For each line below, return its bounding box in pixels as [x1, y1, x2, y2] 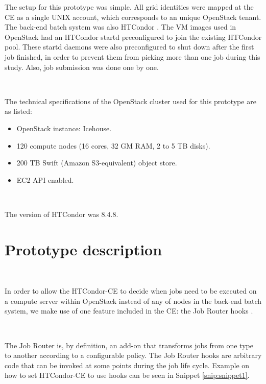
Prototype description [5, 238, 162, 259]
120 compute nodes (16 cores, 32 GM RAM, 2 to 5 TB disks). [16, 140, 210, 151]
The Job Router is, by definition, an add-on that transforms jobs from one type [5, 340, 254, 350]
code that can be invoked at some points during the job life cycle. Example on [5, 359, 250, 370]
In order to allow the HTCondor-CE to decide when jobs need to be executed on [5, 285, 257, 296]
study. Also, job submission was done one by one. [5, 61, 159, 72]
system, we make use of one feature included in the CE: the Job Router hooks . [5, 305, 253, 316]
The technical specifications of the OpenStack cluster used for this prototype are [5, 95, 256, 106]
